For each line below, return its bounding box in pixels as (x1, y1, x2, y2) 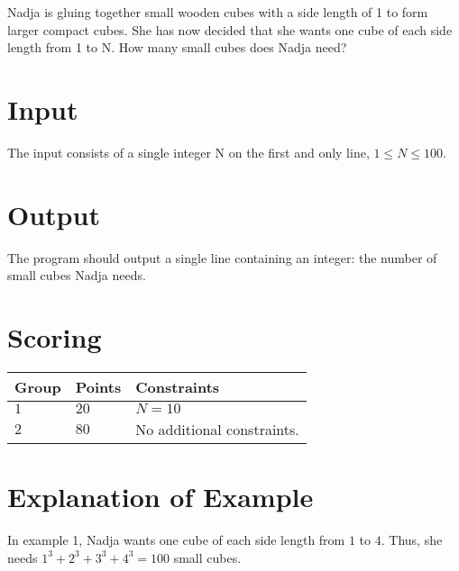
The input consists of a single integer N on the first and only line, (7, 142, 370, 161)
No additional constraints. (135, 418, 299, 440)
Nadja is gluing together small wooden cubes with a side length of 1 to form (7, 3, 428, 21)
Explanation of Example (7, 478, 314, 515)
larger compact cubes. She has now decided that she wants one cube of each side (7, 20, 453, 39)
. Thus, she (381, 530, 443, 549)
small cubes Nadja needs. (7, 266, 146, 285)
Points (75, 376, 122, 397)
